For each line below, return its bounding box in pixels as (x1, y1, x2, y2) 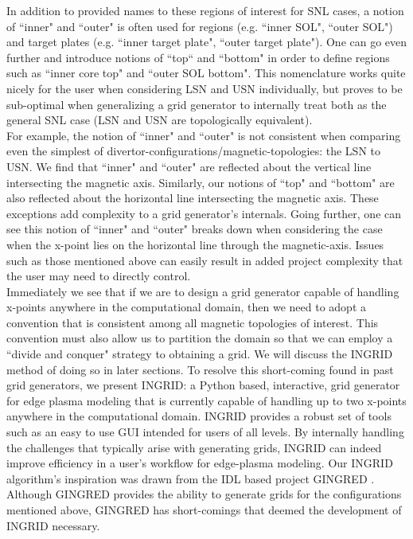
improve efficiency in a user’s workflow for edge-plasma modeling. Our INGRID (6, 455, 393, 471)
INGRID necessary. (6, 517, 100, 533)
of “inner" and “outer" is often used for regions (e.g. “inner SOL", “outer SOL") (6, 18, 393, 34)
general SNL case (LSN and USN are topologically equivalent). (6, 111, 313, 128)
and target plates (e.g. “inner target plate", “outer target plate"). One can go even (6, 33, 407, 50)
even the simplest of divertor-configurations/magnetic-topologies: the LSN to (6, 143, 381, 159)
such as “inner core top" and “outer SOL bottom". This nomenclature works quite (6, 64, 406, 81)
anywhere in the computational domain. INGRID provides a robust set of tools (6, 408, 392, 424)
